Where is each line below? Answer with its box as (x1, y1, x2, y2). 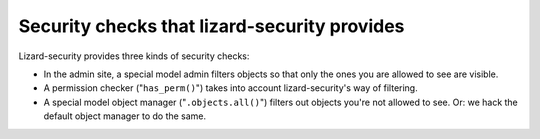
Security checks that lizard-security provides (18, 15, 405, 37)
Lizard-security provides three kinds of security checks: (18, 50, 250, 62)
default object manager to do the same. (43, 110, 207, 122)
